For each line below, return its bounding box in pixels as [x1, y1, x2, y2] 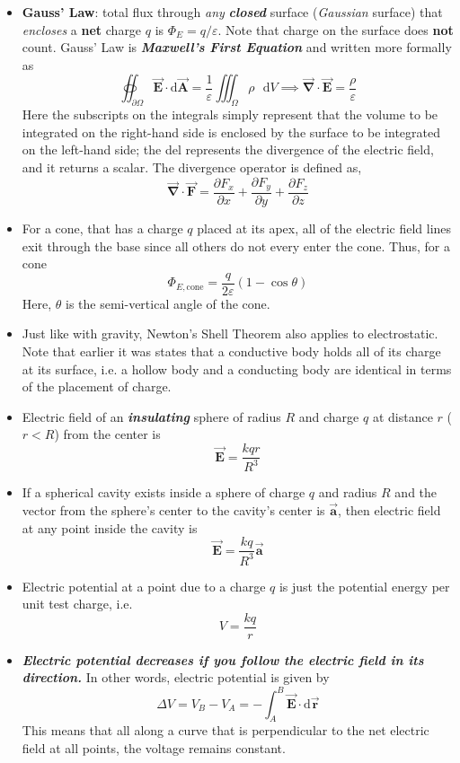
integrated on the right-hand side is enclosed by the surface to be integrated [22, 122, 440, 141]
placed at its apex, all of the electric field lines [197, 219, 452, 238]
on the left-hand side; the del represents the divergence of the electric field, [22, 140, 434, 159]
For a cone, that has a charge [22, 219, 183, 238]
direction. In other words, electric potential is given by [22, 668, 330, 687]
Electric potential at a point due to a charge [22, 576, 266, 595]
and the [394, 483, 438, 502]
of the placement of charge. [22, 377, 172, 396]
